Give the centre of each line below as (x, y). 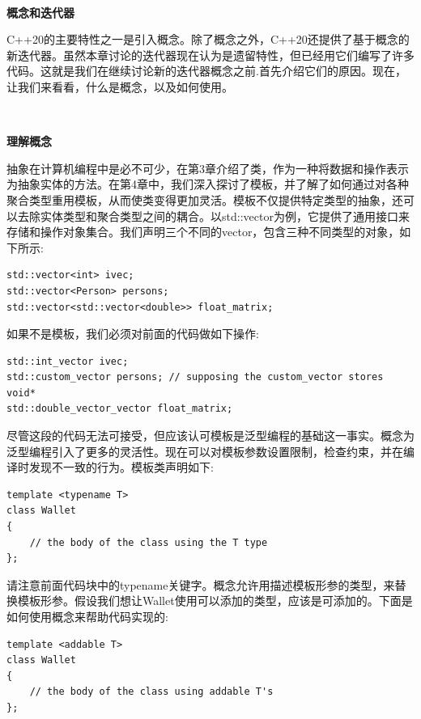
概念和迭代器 (40, 12)
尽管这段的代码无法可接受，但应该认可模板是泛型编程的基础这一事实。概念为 (210, 436)
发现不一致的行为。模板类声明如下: (121, 467)
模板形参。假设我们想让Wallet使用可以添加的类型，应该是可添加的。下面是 (215, 601)
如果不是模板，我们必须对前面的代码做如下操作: (133, 334)
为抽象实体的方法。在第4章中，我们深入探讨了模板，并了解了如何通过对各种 (208, 184)
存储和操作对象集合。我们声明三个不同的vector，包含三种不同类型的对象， (203, 232)
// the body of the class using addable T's (151, 692)
